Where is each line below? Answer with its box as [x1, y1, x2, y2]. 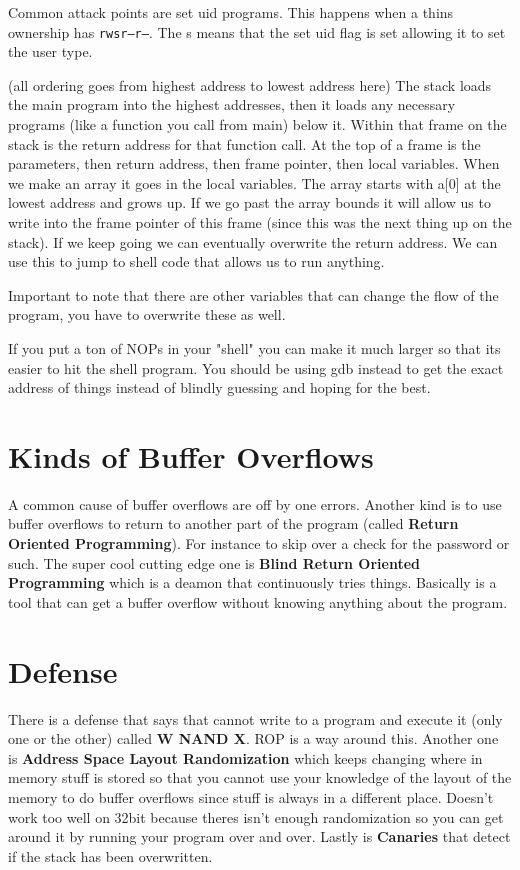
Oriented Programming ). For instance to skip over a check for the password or [8, 533, 510, 554]
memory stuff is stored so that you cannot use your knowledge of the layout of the [8, 767, 512, 788]
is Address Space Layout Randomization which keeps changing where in [8, 747, 483, 768]
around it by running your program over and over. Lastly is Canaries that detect [8, 826, 511, 847]
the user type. [8, 41, 93, 62]
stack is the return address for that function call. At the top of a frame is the [8, 133, 481, 154]
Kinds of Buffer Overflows [8, 435, 374, 476]
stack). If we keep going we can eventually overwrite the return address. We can [8, 231, 498, 252]
